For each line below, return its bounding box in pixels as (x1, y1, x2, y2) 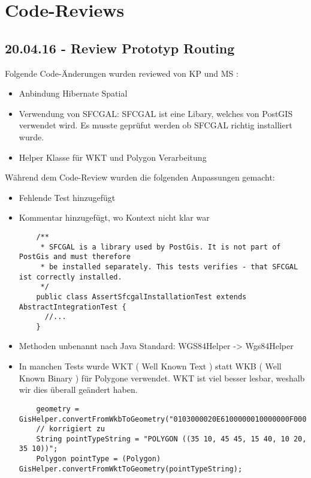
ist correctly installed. (19, 272, 122, 281)
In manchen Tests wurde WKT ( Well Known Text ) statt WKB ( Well (19, 360, 282, 372)
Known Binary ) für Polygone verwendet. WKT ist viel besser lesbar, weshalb (19, 371, 305, 384)
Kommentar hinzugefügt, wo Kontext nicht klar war (19, 211, 210, 224)
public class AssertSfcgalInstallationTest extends (36, 292, 247, 301)
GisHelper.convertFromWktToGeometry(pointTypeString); (19, 464, 243, 473)
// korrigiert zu (36, 425, 105, 434)
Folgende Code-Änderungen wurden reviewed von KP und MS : (5, 67, 238, 79)
